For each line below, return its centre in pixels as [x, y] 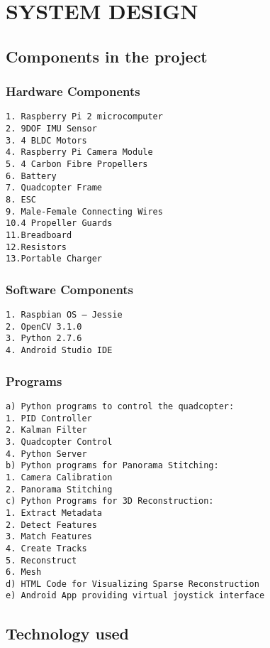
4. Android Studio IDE [59, 351]
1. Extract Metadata [54, 513]
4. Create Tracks [46, 548]
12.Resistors [36, 247]
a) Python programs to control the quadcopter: [120, 406]
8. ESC [21, 199]
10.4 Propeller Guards [59, 223]
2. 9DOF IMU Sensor [51, 129]
